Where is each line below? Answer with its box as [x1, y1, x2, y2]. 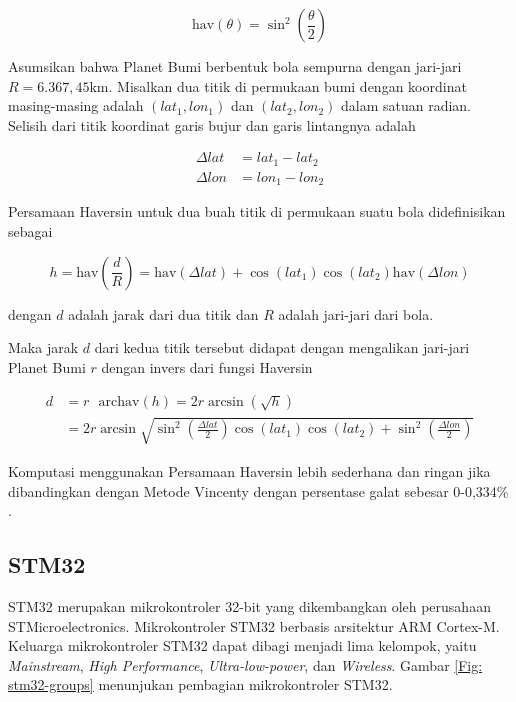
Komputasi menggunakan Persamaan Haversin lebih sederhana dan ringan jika [8, 460, 491, 481]
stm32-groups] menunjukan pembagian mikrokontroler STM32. [8, 674, 393, 695]
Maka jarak [8, 337, 79, 358]
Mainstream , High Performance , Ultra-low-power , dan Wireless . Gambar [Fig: [8, 654, 483, 675]
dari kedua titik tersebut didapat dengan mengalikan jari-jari [94, 337, 470, 358]
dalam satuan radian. [340, 95, 472, 116]
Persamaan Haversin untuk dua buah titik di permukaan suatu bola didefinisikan [8, 201, 506, 222]
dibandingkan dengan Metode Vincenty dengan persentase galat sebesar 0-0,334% [8, 480, 509, 501]
